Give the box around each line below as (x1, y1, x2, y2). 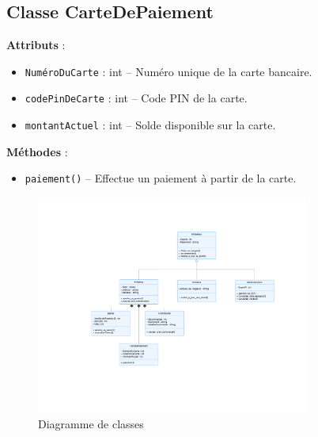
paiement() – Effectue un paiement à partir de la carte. (25, 170, 297, 186)
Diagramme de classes (38, 415, 144, 431)
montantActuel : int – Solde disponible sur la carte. (25, 117, 276, 133)
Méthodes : (6, 143, 68, 159)
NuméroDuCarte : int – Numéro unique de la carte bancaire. (25, 63, 312, 79)
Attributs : (6, 36, 66, 53)
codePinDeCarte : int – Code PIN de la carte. (25, 90, 248, 106)
